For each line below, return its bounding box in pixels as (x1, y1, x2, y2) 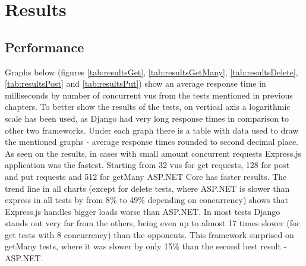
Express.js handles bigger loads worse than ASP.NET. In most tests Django (5, 205, 280, 217)
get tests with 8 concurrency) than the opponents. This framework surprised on (5, 228, 294, 240)
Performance (5, 37, 84, 56)
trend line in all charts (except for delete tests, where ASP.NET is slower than (5, 182, 290, 194)
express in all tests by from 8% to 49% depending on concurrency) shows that (5, 194, 288, 206)
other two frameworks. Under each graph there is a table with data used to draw (5, 123, 299, 136)
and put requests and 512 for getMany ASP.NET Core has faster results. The (5, 170, 287, 182)
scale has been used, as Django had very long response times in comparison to (5, 112, 289, 124)
